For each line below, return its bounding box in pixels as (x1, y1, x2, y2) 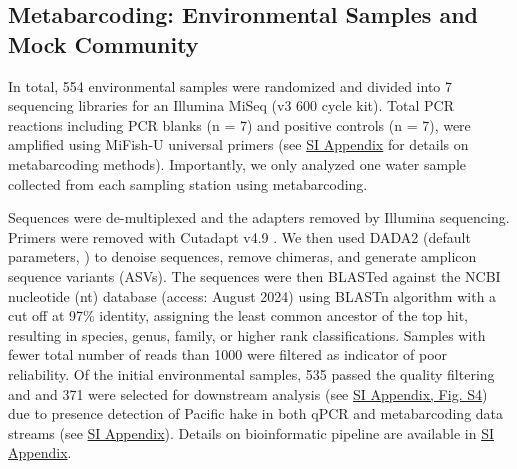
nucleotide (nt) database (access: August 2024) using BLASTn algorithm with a (8, 285, 497, 306)
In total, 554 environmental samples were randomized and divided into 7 (8, 75, 452, 96)
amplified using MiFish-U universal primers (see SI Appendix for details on (8, 134, 469, 155)
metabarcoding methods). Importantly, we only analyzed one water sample (8, 153, 466, 174)
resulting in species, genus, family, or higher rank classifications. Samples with (8, 324, 486, 345)
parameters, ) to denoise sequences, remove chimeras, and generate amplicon (8, 246, 477, 267)
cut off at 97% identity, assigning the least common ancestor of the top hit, (8, 305, 468, 326)
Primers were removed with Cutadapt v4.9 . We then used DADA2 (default (8, 226, 471, 247)
